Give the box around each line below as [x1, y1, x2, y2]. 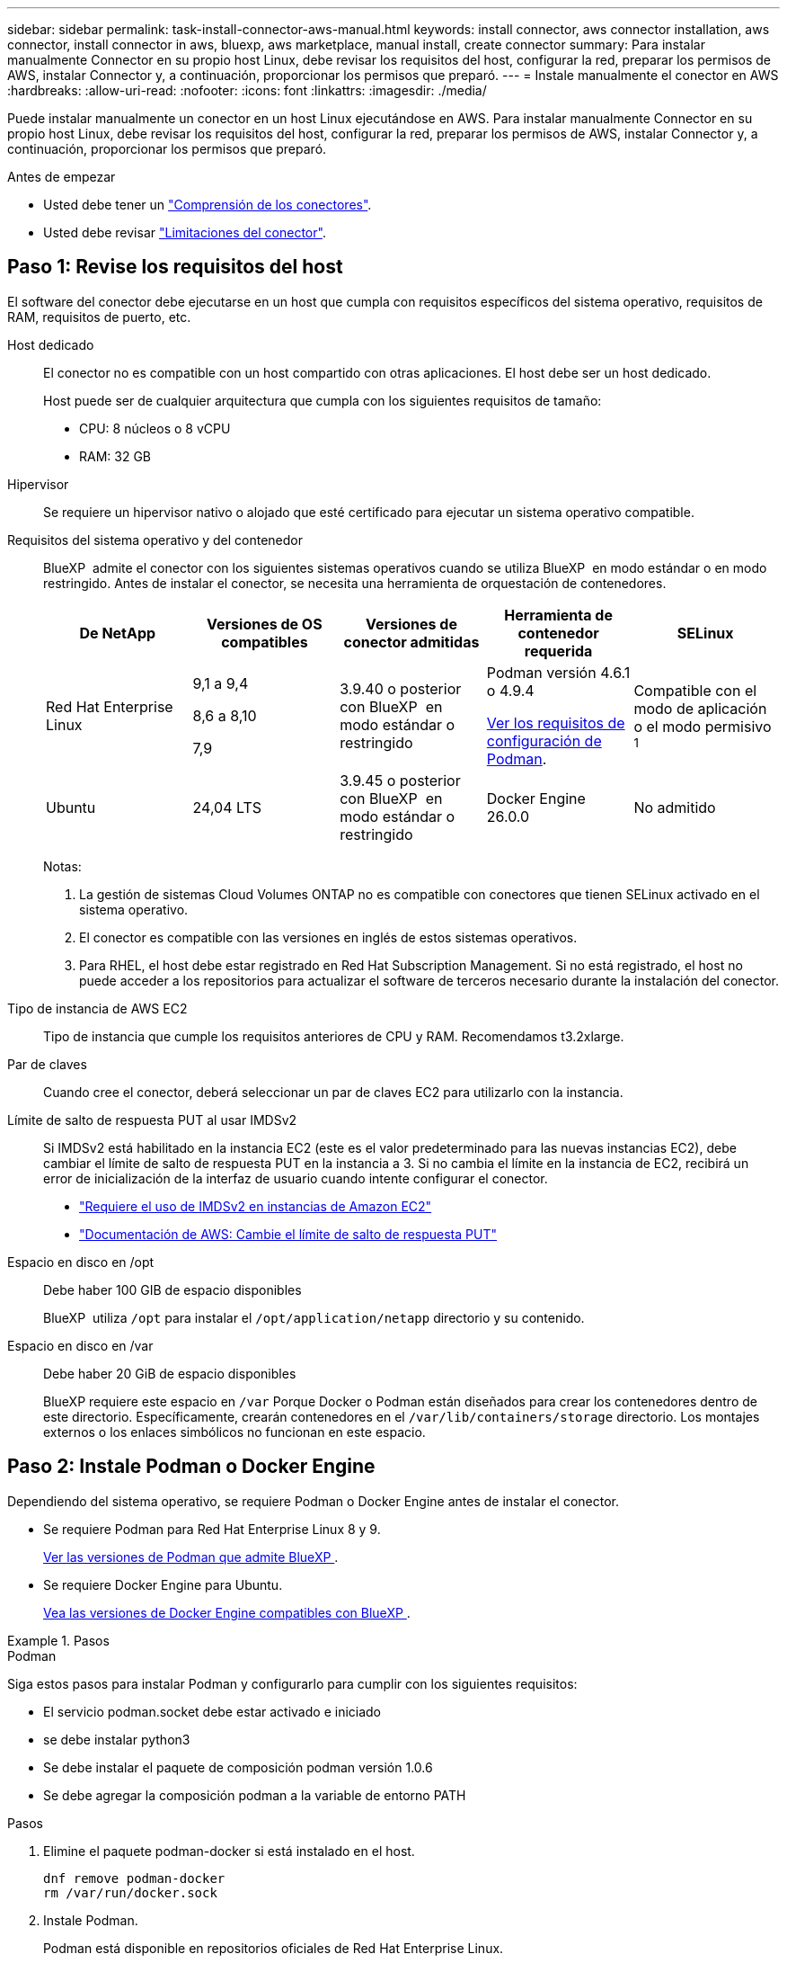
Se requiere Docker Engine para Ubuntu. [43, 1576, 283, 1593]
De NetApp [79, 623, 156, 642]
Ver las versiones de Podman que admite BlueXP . [43, 1548, 339, 1565]
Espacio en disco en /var [7, 1337, 154, 1353]
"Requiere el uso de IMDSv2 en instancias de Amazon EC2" [79, 1198, 432, 1214]
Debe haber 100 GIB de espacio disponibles [43, 1281, 302, 1298]
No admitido [633, 798, 716, 816]
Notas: [43, 858, 82, 874]
